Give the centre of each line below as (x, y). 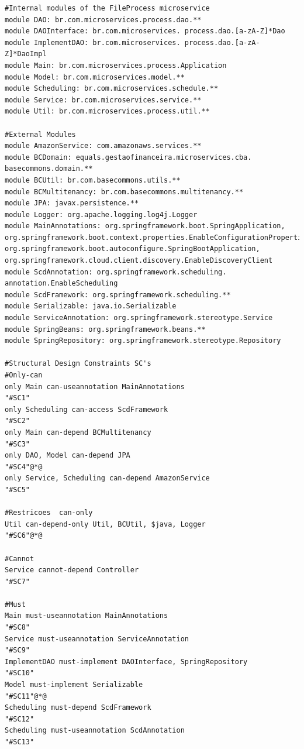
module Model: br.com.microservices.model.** (95, 77)
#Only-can (24, 375)
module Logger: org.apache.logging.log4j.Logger (101, 214)
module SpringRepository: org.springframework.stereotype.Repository (143, 341)
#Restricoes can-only (49, 513)
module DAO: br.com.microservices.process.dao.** (103, 20)
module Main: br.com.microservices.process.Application (116, 65)
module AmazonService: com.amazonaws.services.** (103, 146)
